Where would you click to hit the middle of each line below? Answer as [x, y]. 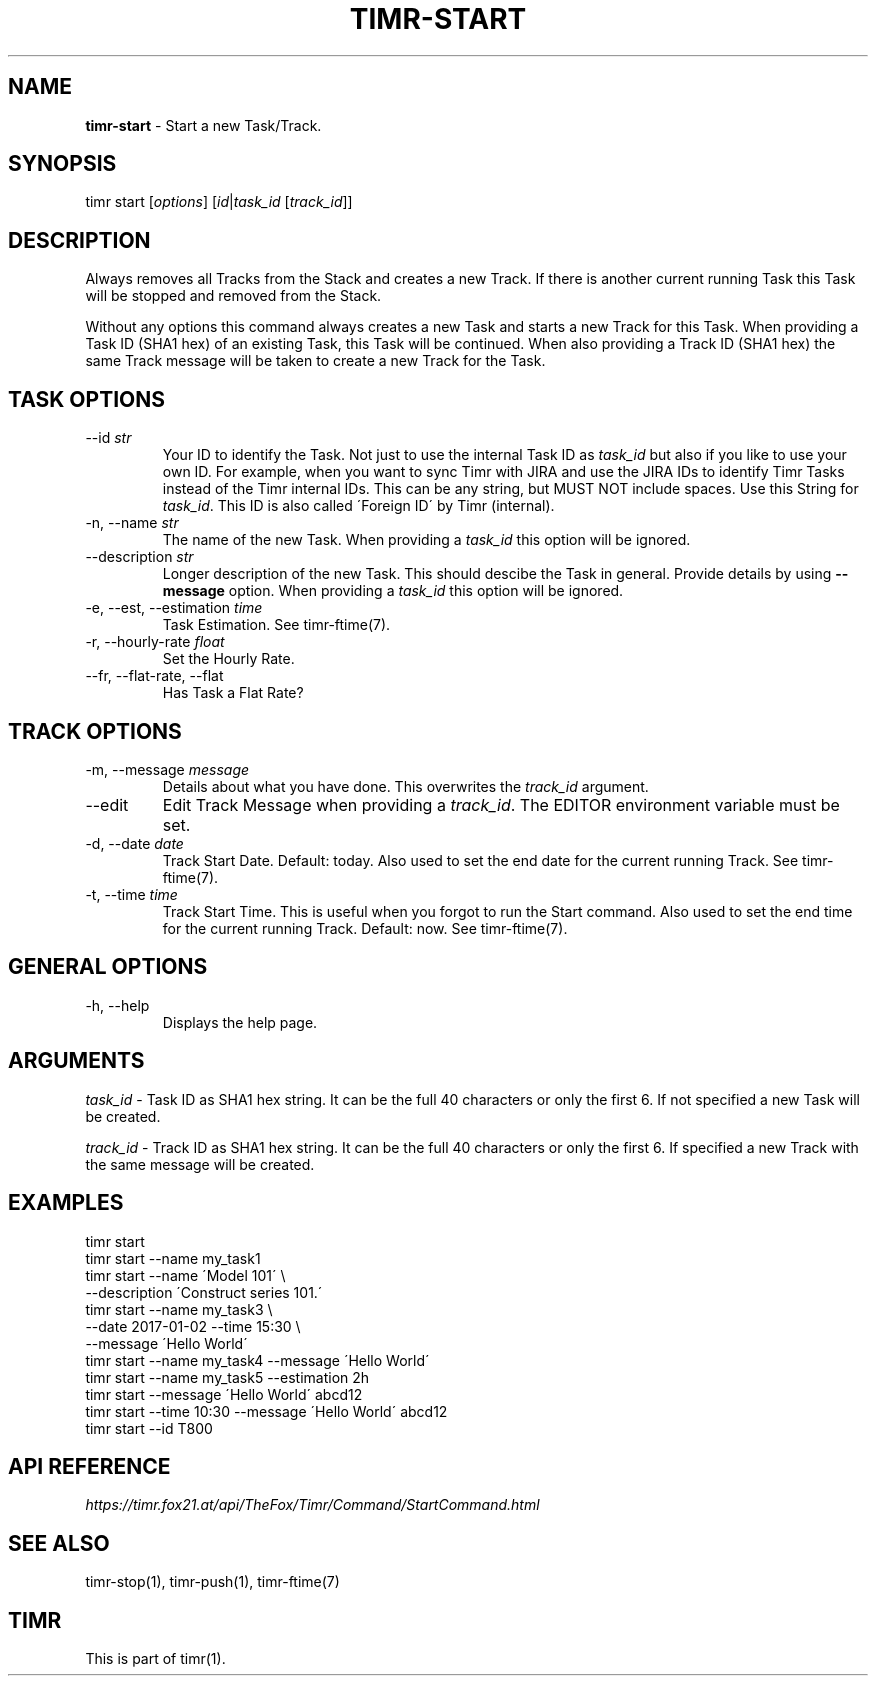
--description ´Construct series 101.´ [204, 1292]
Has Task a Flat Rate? [233, 693]
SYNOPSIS [62, 164]
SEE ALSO [59, 1543]
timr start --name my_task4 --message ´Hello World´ [257, 1360]
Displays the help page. [240, 1022]
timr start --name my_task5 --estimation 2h [227, 1377]
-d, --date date [134, 843]
